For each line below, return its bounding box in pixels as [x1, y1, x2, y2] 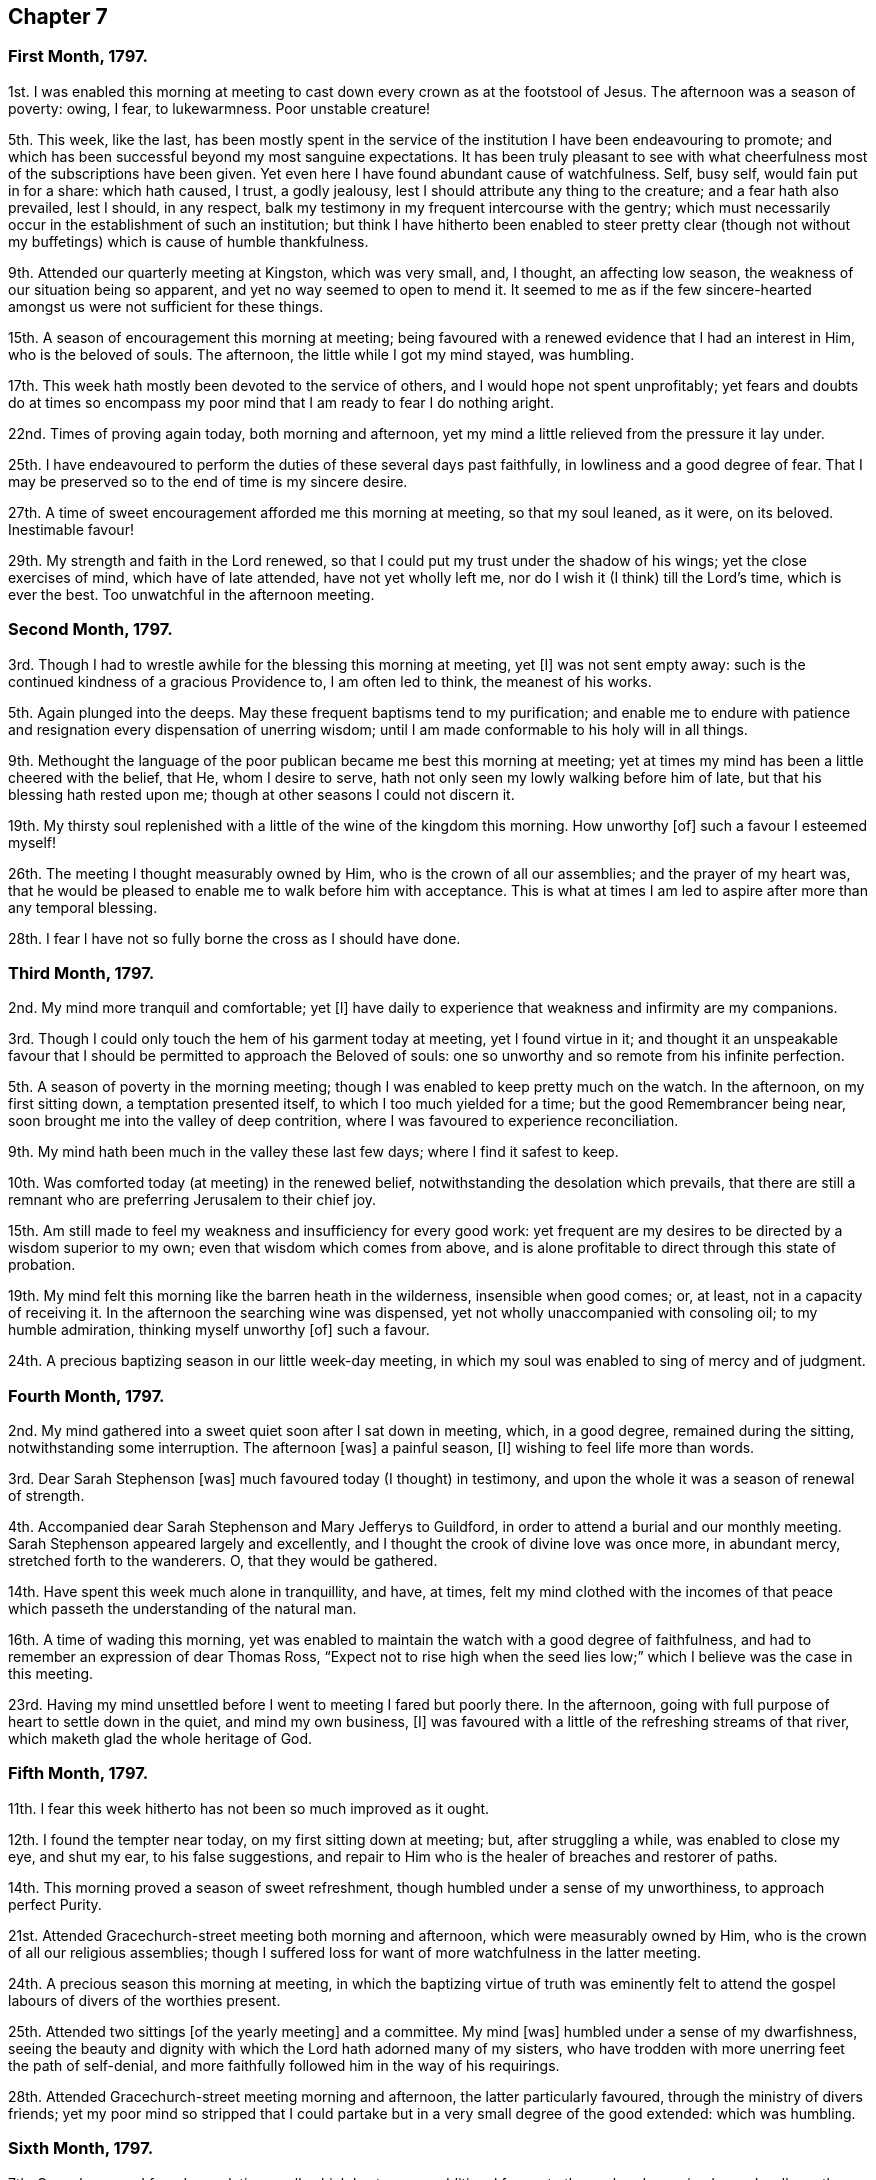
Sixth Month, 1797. [8, 2138, 154, 2159]
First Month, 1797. [8, 46, 148, 67]
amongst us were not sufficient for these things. [8, 297, 324, 315]
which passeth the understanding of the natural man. [8, 1600, 357, 1618]
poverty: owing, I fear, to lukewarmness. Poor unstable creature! [8, 99, 431, 117]
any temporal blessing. [8, 898, 158, 916]
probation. [8, 1256, 76, 1274]
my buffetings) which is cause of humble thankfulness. [8, 232, 369, 250]
